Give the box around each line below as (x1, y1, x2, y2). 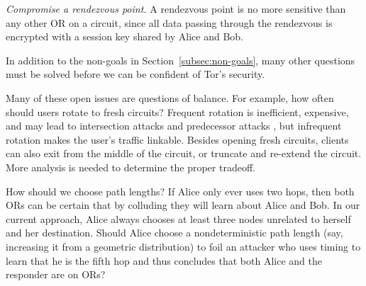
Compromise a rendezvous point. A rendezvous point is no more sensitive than (6, 1, 346, 16)
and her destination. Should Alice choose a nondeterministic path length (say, (6, 225, 343, 240)
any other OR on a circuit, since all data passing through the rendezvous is (6, 15, 333, 30)
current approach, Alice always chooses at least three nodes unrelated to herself (6, 211, 351, 226)
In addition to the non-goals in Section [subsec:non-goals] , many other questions (6, 52, 355, 67)
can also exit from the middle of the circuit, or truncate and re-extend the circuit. (6, 146, 362, 161)
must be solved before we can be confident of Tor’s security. (6, 67, 265, 81)
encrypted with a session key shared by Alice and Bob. (6, 29, 244, 44)
